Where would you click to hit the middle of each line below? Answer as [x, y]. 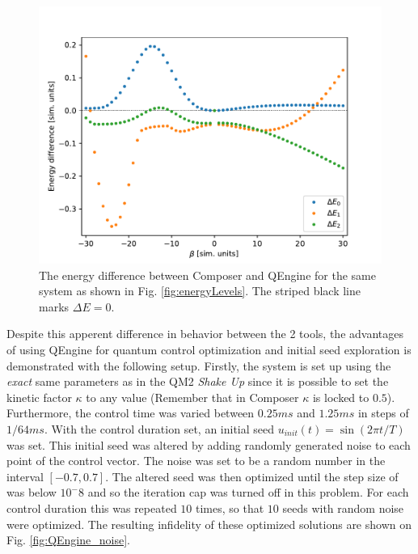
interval [25, 476]
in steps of [383, 413]
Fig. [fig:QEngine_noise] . [68, 540]
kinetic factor [39, 397]
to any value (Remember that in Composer [192, 397]
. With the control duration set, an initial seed [159, 428]
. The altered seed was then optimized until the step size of [252, 476]
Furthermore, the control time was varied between [131, 413]
